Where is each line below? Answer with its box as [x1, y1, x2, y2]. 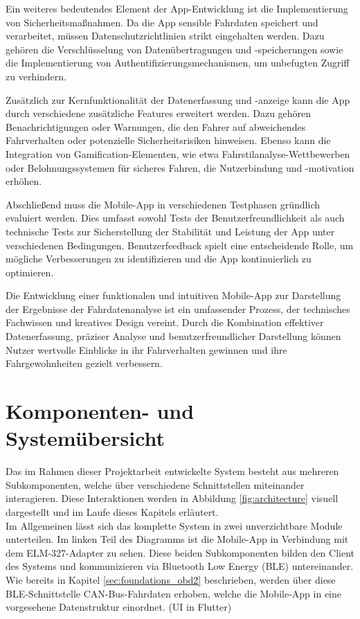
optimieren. [6, 264, 54, 279]
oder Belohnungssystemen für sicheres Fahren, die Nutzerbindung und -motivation [6, 160, 354, 174]
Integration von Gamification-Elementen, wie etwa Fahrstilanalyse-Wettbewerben [6, 146, 350, 161]
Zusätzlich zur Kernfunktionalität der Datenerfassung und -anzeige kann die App [6, 92, 350, 107]
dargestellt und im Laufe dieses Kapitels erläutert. [6, 504, 219, 519]
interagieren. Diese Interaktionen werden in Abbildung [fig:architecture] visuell [6, 491, 339, 505]
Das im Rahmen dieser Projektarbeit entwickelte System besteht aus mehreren [6, 464, 339, 478]
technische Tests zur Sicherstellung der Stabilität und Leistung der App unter [6, 224, 335, 238]
